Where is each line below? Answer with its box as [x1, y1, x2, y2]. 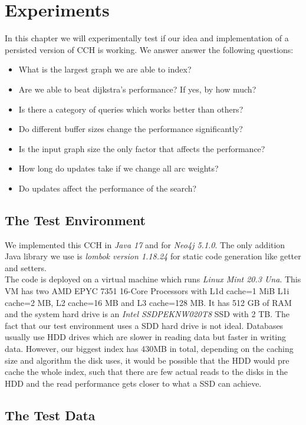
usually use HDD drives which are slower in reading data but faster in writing [5, 331, 287, 343]
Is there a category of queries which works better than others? [18, 103, 244, 115]
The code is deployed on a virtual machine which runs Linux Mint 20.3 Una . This [5, 273, 301, 285]
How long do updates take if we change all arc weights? [18, 162, 219, 174]
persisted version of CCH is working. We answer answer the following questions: [5, 43, 294, 55]
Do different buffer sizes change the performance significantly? [18, 123, 243, 135]
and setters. [5, 261, 47, 274]
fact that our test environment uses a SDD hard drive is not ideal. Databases [5, 319, 284, 331]
